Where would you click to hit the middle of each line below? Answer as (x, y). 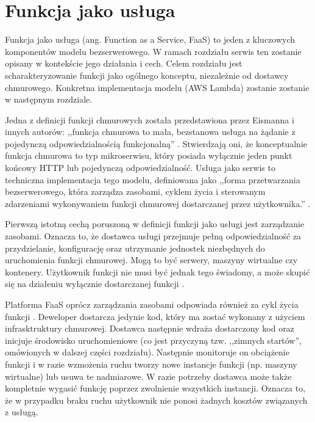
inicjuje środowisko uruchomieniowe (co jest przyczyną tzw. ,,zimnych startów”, (153, 340)
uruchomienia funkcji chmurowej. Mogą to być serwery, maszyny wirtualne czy (151, 260)
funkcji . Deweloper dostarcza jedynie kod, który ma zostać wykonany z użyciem (155, 316)
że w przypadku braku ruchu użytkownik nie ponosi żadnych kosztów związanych (156, 400)
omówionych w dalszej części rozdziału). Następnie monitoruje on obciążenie (147, 352)
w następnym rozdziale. (49, 99)
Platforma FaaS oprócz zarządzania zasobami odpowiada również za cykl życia (152, 304)
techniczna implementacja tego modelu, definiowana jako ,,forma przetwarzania (153, 179)
